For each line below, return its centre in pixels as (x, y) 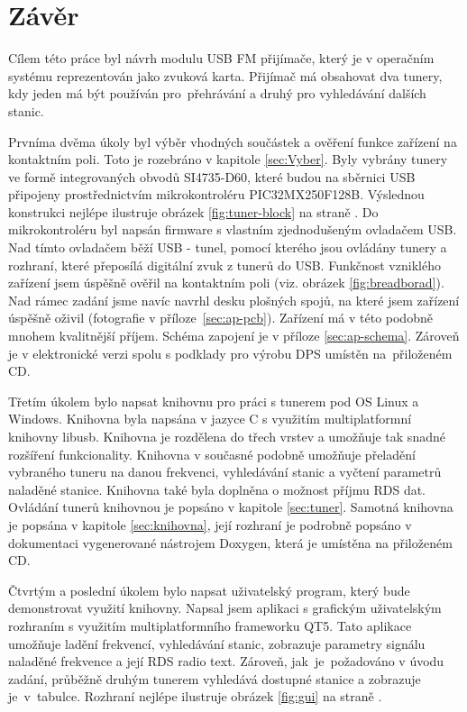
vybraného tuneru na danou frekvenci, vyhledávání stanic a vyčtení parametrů (225, 472)
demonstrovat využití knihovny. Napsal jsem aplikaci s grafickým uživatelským (225, 608)
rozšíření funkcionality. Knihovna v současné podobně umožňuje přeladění (212, 454)
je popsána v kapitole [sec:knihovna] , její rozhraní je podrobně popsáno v (210, 524)
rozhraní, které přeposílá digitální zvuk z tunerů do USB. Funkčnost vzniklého (224, 265)
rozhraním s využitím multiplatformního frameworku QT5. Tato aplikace (210, 625)
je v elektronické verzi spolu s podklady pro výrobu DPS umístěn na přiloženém (230, 353)
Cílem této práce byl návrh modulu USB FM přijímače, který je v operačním (221, 58)
